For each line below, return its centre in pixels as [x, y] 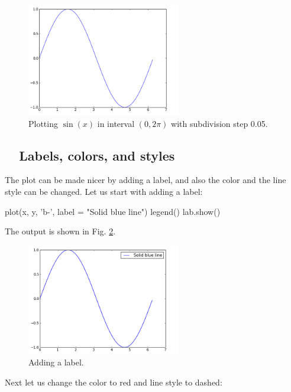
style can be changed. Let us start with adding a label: [104, 192]
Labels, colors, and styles [97, 155]
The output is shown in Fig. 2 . [60, 231]
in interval [116, 123]
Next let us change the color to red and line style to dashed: [114, 382]
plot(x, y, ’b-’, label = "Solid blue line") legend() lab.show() [113, 211]
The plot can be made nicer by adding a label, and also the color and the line [145, 180]
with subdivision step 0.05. [219, 123]
